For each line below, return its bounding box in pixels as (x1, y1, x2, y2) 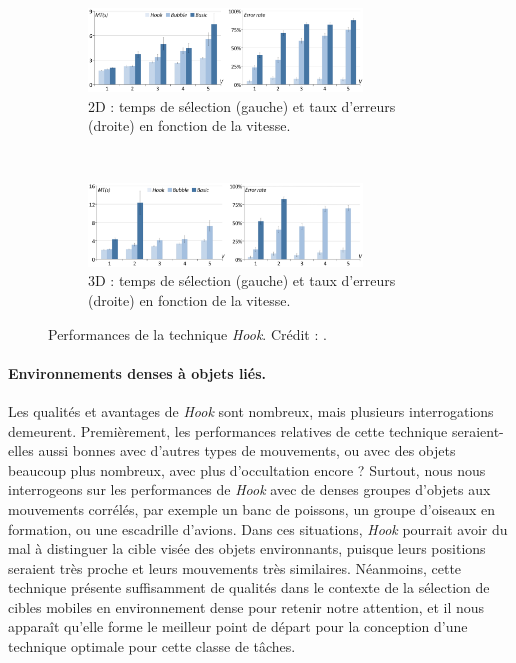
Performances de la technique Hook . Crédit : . (48, 323, 327, 344)
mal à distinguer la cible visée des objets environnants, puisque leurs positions (8, 538, 486, 559)
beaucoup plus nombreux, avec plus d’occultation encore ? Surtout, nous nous (8, 459, 486, 480)
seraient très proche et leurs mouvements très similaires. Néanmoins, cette (8, 557, 462, 578)
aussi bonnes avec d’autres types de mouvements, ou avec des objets (38, 440, 456, 461)
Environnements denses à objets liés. (8, 362, 267, 383)
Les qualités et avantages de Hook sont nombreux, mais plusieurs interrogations (8, 400, 494, 421)
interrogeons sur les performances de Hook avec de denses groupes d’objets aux (8, 479, 491, 500)
